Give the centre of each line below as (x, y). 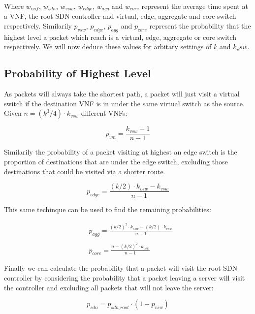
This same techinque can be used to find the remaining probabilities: (108, 209)
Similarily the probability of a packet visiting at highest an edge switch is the (121, 152)
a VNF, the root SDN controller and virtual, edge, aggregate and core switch (120, 16)
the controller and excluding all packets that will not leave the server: (109, 287)
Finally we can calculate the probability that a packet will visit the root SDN (121, 268)
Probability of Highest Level (78, 73)
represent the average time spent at (195, 6)
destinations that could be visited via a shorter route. (85, 171)
